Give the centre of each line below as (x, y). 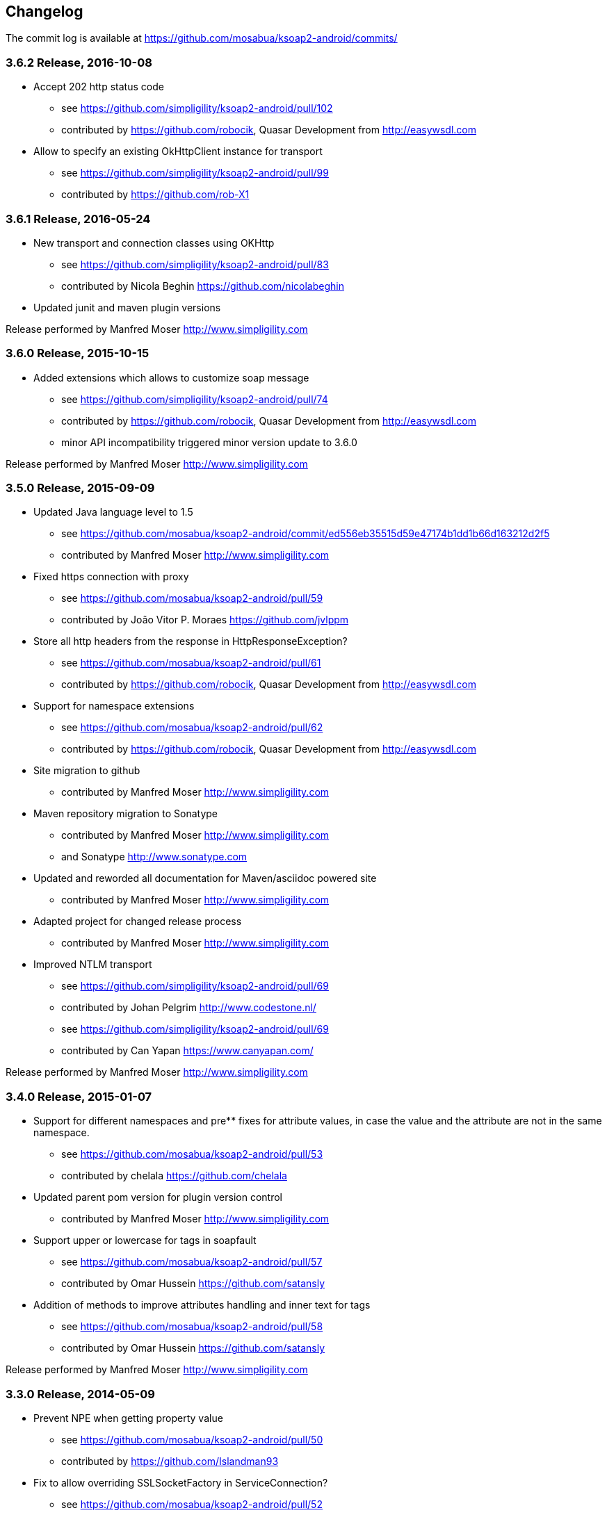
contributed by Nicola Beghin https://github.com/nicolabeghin (203, 286)
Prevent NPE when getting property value (128, 1418)
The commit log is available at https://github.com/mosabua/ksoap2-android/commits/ (202, 38)
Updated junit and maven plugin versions (127, 307)
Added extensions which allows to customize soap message (171, 377)
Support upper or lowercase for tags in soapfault (145, 1240)
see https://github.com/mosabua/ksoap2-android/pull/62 (192, 728)
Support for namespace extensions (114, 706)
